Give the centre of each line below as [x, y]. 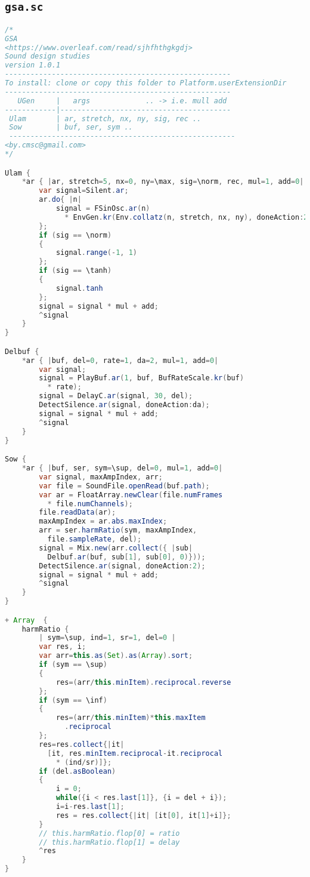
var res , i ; [63, 647]
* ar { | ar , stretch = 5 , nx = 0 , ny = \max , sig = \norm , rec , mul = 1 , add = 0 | [163, 182]
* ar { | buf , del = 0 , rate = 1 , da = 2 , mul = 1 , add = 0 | [120, 360]
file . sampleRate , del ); [94, 539]
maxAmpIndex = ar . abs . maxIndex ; [103, 521]
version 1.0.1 [33, 65]
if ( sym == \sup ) [73, 665]
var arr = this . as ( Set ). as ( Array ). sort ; [116, 656]
